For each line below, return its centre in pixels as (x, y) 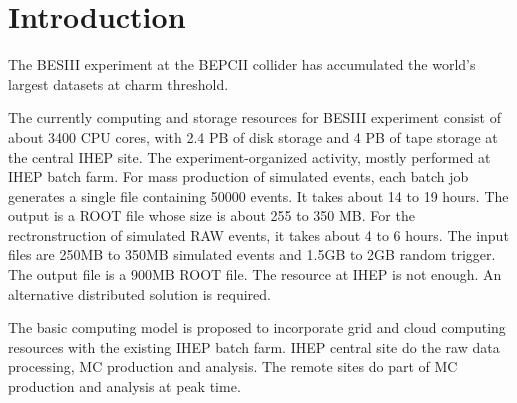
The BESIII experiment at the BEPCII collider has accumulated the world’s (242, 64)
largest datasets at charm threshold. (118, 83)
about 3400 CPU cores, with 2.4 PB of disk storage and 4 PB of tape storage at (253, 136)
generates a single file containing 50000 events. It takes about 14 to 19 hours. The (258, 195)
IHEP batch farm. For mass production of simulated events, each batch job (238, 176)
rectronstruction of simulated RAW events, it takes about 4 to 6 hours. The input (258, 234)
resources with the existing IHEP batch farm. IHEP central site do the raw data (254, 346)
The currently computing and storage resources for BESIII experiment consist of (254, 117)
